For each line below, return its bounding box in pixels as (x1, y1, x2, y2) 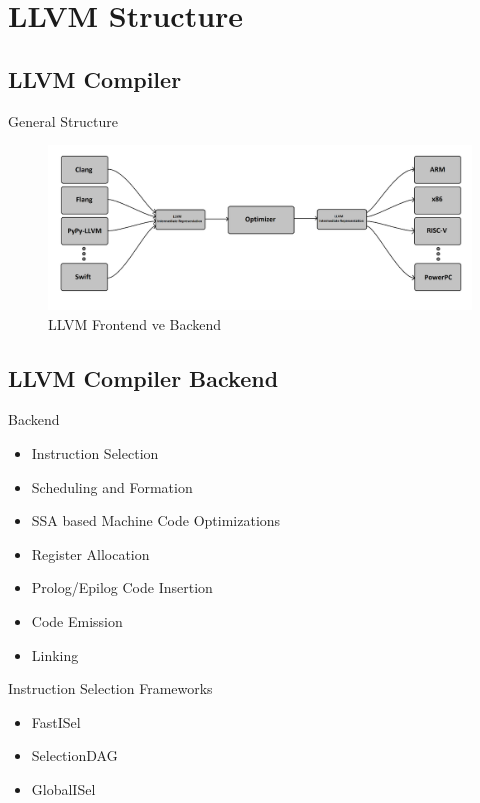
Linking (31, 644, 79, 665)
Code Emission (31, 610, 123, 631)
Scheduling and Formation (31, 476, 193, 497)
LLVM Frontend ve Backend (48, 313, 222, 334)
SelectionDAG (31, 745, 118, 766)
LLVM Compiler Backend (8, 362, 279, 393)
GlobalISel (31, 778, 96, 799)
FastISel (31, 711, 81, 732)
